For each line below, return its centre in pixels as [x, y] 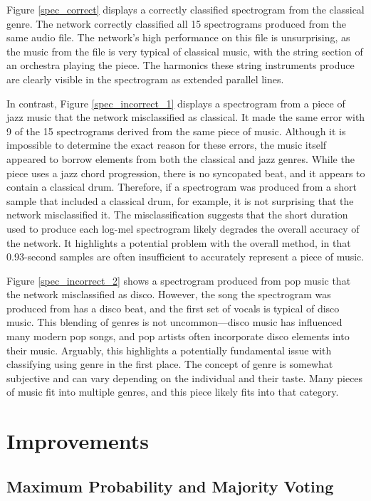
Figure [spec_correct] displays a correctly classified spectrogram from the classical [185, 9]
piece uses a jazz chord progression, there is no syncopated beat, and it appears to [186, 173]
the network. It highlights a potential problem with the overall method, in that [179, 242]
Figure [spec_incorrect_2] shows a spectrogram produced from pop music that [179, 280]
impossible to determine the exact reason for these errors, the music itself [167, 145]
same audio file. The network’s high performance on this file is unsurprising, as [178, 37]
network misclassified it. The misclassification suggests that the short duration [177, 215]
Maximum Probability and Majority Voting [170, 486]
